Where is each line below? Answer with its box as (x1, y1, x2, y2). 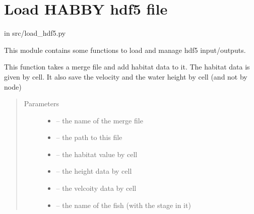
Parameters (24, 98, 59, 109)
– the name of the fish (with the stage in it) (56, 199, 191, 210)
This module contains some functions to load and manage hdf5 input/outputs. (4, 44, 246, 55)
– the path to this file (56, 132, 122, 142)
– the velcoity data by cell (56, 183, 137, 193)
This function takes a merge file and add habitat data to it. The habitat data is (4, 61, 250, 72)
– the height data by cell (56, 166, 132, 176)
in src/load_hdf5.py (4, 28, 66, 38)
